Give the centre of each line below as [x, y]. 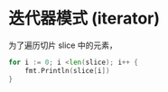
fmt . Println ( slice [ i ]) [67, 70]
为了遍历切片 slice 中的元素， [63, 45]
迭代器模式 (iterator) [84, 18]
